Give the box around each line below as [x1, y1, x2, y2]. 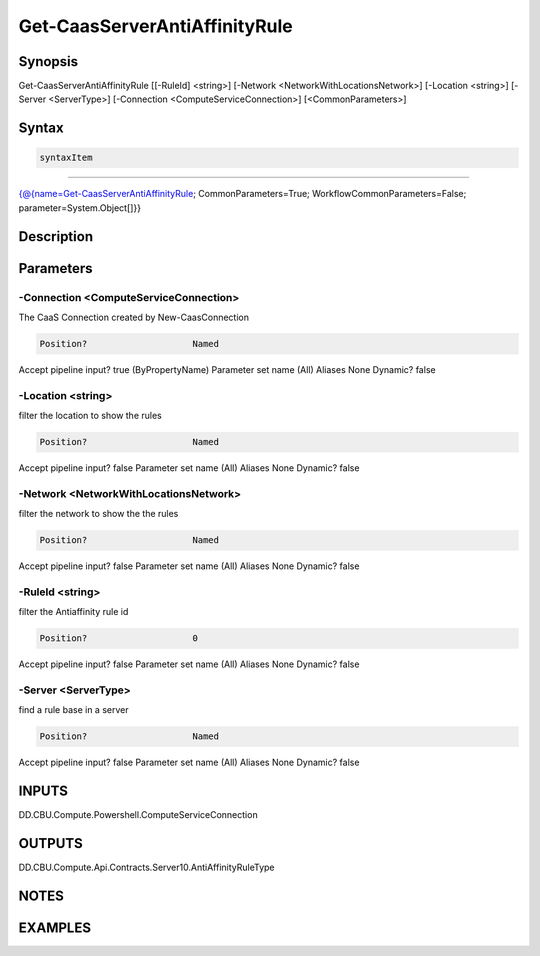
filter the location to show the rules [18, 410, 162, 422]
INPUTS [18, 783, 69, 800]
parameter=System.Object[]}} [18, 201, 142, 214]
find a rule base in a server [18, 704, 129, 716]
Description [18, 228, 94, 245]
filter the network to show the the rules [18, 508, 179, 520]
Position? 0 [39, 633, 199, 644]
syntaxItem [39, 152, 93, 164]
